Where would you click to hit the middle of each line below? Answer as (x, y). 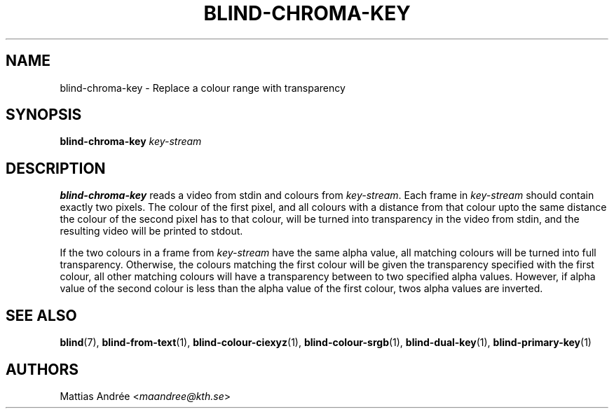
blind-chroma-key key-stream (131, 142)
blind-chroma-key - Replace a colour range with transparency (203, 88)
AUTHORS (42, 369)
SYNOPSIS (44, 115)
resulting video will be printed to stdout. (151, 231)
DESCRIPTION (56, 168)
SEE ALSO (41, 315)
